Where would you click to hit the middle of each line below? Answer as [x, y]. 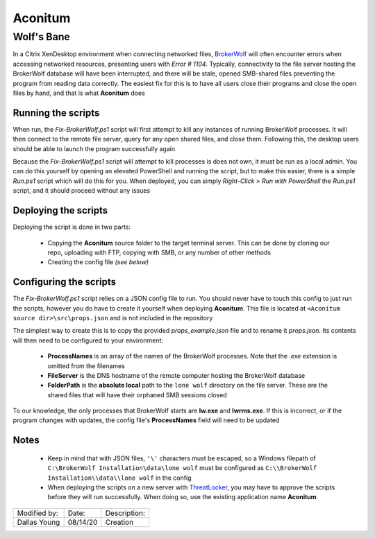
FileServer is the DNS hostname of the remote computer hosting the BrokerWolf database [176, 375]
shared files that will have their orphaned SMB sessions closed [137, 394]
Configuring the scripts [64, 282]
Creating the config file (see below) [98, 262]
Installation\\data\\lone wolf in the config [119, 478]
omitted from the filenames [86, 366]
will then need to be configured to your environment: [88, 340]
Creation [119, 522]
